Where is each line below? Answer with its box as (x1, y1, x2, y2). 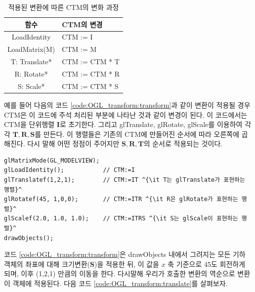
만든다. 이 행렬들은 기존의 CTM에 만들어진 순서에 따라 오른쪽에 (43, 128, 240, 139)
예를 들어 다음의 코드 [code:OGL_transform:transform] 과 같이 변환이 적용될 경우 (4, 99, 251, 110)
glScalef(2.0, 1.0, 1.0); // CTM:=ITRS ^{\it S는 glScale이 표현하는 (4, 215, 238, 222)
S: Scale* (17, 81, 45, 91)
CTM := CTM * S (62, 81, 119, 91)
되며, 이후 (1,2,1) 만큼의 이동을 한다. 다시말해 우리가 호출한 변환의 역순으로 (4, 268, 235, 279)
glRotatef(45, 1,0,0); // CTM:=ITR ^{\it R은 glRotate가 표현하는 (4, 196, 238, 203)
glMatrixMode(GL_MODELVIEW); (4, 157, 100, 164)
